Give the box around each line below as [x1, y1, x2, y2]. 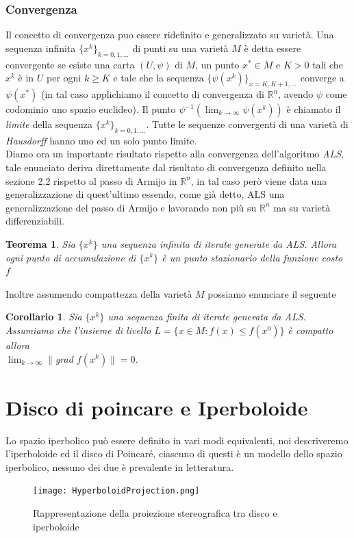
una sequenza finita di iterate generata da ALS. [108, 309, 306, 324]
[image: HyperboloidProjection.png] [33, 486, 200, 496]
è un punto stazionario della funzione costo [162, 250, 343, 264]
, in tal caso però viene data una [190, 173, 327, 188]
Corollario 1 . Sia [5, 309, 82, 324]
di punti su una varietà [132, 40, 229, 55]
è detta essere [244, 40, 301, 55]
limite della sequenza [5, 117, 92, 131]
